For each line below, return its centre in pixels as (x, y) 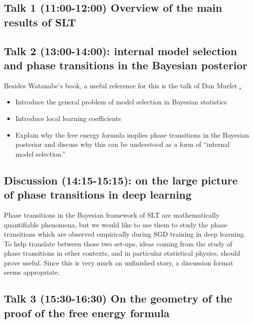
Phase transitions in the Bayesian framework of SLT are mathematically (112, 214)
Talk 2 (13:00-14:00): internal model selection (121, 50)
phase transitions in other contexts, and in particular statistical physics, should (122, 253)
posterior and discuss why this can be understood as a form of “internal (123, 144)
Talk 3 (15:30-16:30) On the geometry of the (118, 298)
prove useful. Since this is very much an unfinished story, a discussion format (119, 262)
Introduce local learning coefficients (68, 118)
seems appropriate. (32, 272)
